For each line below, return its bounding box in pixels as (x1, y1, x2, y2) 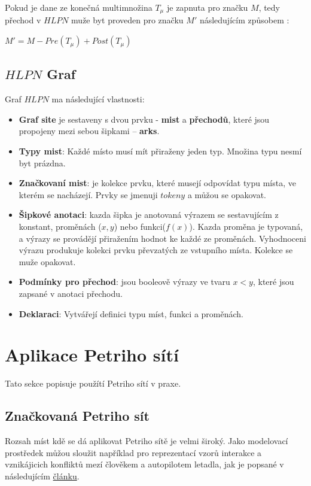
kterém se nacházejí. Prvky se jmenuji (19, 188, 158, 201)
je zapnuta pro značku (166, 1, 248, 13)
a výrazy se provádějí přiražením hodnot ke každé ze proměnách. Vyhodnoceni (19, 232, 306, 244)
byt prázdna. (19, 156, 66, 169)
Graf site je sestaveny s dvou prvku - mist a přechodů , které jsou (19, 113, 270, 125)
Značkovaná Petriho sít (5, 406, 150, 425)
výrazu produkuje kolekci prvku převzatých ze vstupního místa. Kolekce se (19, 244, 293, 256)
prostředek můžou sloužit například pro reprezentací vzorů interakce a (5, 446, 262, 458)
